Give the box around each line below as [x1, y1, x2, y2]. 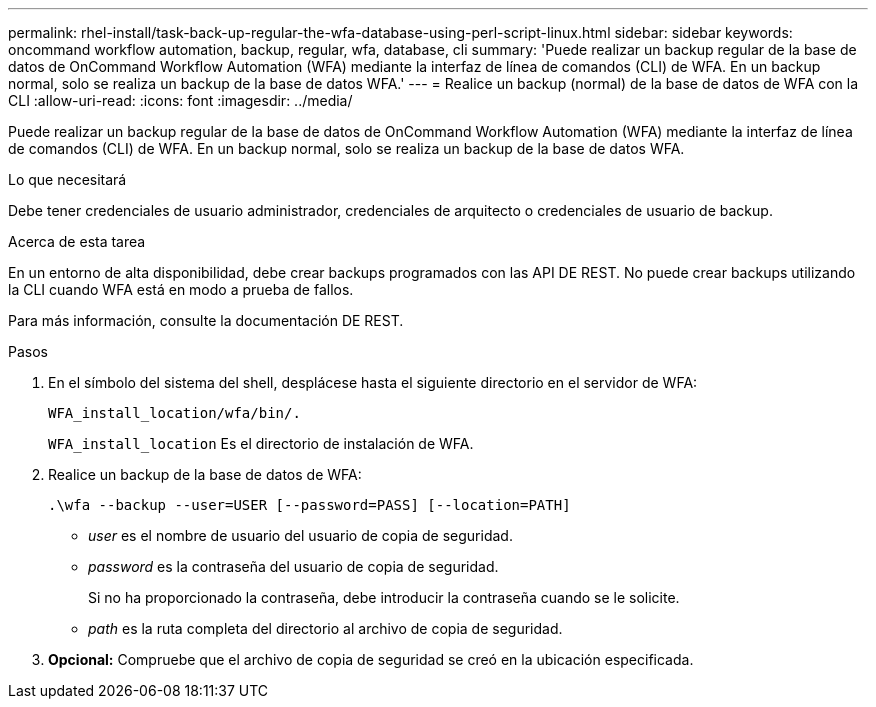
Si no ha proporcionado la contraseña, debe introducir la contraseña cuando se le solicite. [88, 589, 680, 606]
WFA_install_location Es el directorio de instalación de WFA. [48, 435, 474, 452]
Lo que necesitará [8, 171, 127, 188]
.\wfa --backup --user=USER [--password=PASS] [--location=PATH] [48, 497, 571, 513]
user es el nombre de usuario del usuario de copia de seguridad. [88, 527, 513, 544]
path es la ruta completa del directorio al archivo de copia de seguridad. [88, 620, 563, 637]
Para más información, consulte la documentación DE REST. [8, 312, 404, 329]
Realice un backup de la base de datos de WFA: [48, 466, 362, 483]
